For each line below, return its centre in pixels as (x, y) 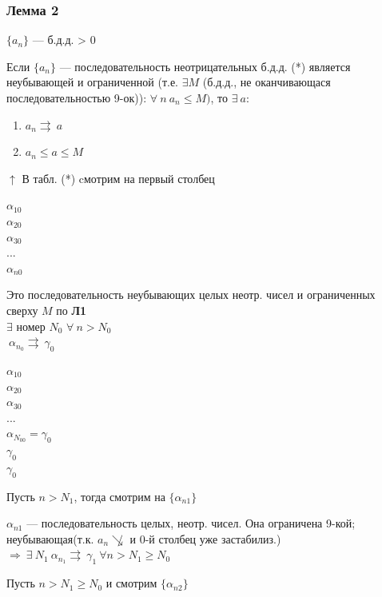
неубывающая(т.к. (50, 538)
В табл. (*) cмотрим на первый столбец (118, 178)
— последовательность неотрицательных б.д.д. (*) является (205, 66)
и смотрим (131, 583)
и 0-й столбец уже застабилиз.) (205, 538)
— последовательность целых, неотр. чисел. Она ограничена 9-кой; (191, 523)
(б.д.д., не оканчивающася (267, 82)
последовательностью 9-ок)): (77, 98)
